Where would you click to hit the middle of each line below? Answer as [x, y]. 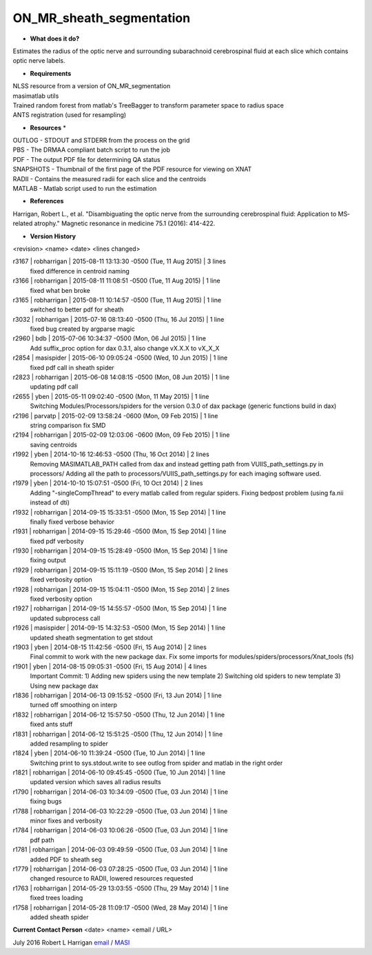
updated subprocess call [65, 618]
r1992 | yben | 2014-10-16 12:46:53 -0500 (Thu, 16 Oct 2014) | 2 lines [111, 454]
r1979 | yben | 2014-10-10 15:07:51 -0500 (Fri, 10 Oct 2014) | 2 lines [108, 483]
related [23, 223]
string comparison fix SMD [68, 425]
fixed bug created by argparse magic [83, 329]
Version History [53, 236]
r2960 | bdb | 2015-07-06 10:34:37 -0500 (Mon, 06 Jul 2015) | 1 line [110, 338]
